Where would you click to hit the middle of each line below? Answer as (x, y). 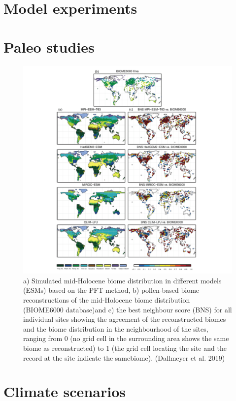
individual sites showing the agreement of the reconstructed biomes (125, 319)
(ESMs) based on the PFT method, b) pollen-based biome (111, 290)
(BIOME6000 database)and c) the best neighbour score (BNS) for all (128, 309)
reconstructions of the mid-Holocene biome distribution (107, 299)
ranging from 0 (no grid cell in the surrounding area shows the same (126, 338)
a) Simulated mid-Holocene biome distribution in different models (122, 280)
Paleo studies (49, 46)
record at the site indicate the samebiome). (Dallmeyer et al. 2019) (124, 357)
